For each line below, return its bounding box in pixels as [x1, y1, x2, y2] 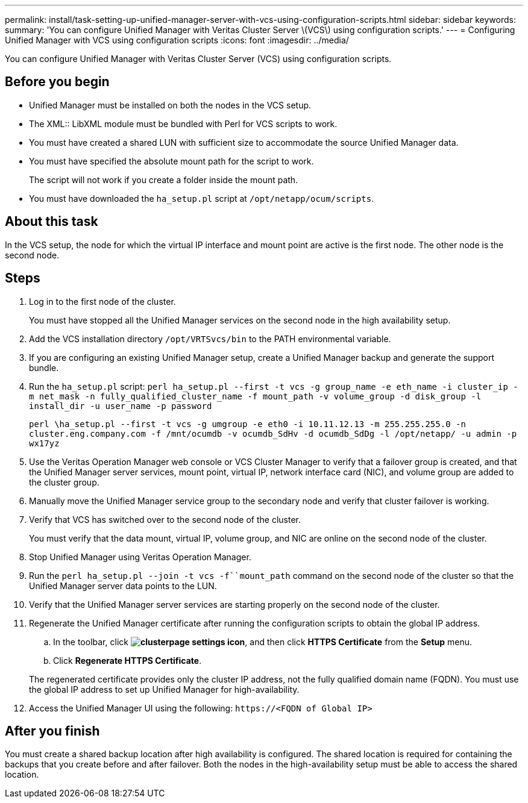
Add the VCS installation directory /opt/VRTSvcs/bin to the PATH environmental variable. [29, 333, 391, 344]
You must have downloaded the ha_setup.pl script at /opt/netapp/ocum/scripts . [29, 193, 374, 204]
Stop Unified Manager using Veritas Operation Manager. [29, 551, 251, 562]
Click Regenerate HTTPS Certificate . [53, 655, 202, 666]
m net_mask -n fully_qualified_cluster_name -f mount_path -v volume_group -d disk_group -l [29, 391, 482, 401]
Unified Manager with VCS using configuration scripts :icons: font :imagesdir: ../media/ [5, 35, 349, 45]
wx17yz [29, 438, 60, 448]
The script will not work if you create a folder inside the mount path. [29, 174, 298, 185]
